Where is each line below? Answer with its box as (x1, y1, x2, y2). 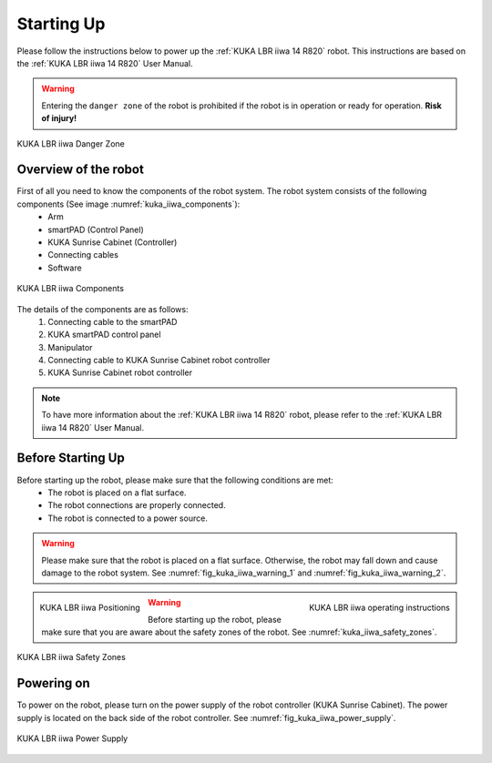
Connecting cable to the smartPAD (47, 316, 178, 327)
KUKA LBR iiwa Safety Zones (16, 652, 127, 663)
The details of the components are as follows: (16, 303, 189, 314)
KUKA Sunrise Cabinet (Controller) (47, 237, 178, 248)
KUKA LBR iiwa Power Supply (16, 733, 128, 744)
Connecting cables (47, 249, 118, 260)
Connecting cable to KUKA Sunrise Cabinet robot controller (47, 355, 271, 366)
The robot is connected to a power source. (47, 513, 209, 524)
